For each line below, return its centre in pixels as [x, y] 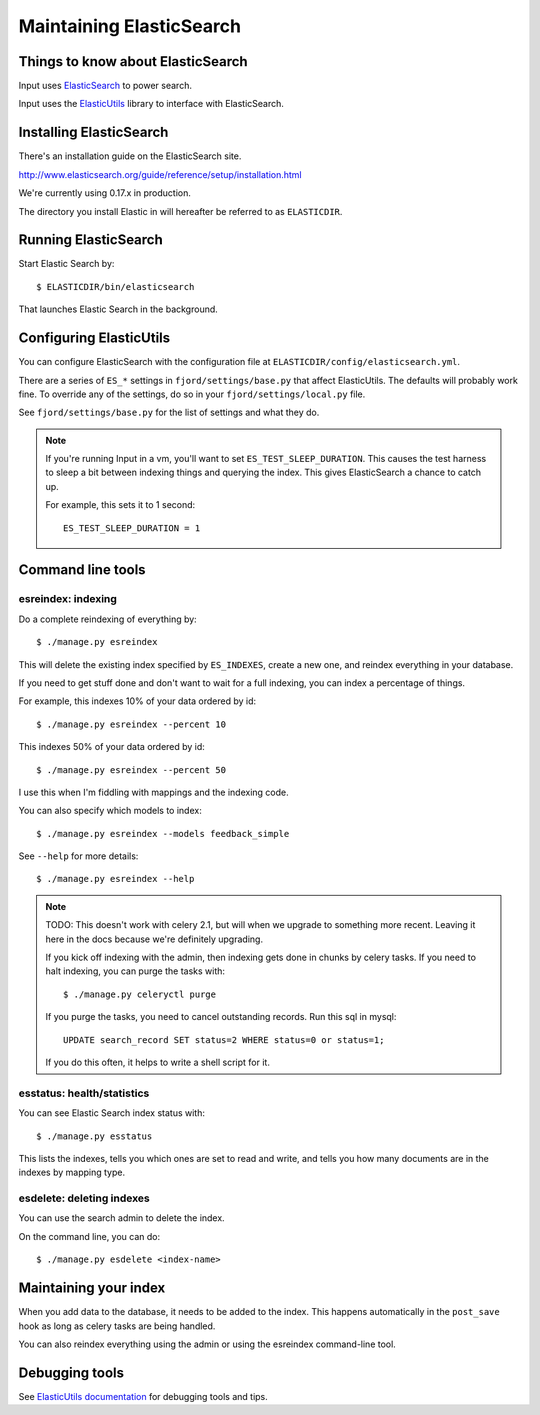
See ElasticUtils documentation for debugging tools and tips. [143, 1396]
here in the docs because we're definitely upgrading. [154, 939]
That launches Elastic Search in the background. [118, 309]
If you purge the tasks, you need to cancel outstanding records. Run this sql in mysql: [221, 1017]
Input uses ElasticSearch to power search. [105, 86]
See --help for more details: [78, 856]
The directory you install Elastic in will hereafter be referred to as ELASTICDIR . [180, 211]
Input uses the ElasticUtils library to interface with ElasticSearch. [151, 104]
